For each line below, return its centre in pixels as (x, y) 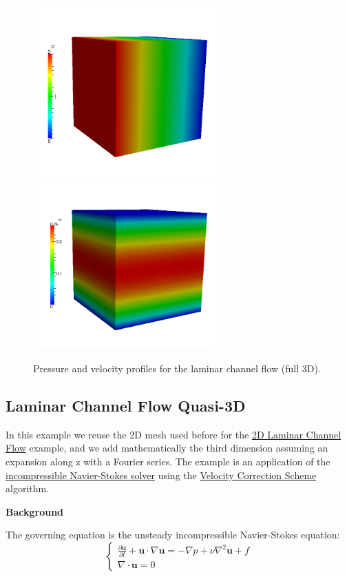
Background (35, 511)
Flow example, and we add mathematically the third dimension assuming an (167, 448)
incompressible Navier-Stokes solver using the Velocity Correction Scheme (161, 475)
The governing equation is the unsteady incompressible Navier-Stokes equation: (173, 535)
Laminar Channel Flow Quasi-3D (126, 405)
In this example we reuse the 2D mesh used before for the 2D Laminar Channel (173, 434)
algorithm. (28, 488)
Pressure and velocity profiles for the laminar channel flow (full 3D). (177, 368)
